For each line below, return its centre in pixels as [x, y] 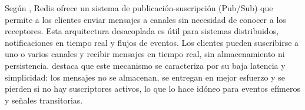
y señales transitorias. [44, 100]
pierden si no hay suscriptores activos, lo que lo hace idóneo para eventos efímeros [152, 89]
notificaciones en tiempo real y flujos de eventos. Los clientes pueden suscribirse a [152, 42]
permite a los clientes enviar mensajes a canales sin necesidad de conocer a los [145, 19]
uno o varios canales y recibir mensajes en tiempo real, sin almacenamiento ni [145, 54]
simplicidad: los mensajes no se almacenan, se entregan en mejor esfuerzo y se [145, 77]
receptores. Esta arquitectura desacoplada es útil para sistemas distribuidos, [142, 31]
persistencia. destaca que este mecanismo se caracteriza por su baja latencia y [145, 65]
